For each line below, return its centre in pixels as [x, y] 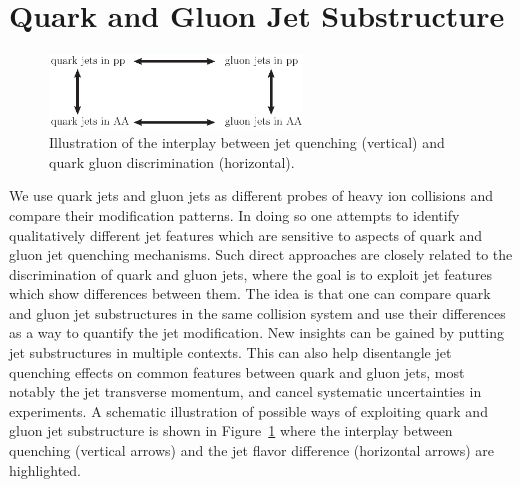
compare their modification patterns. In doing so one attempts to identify [234, 214]
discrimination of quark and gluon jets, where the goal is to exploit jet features [251, 273]
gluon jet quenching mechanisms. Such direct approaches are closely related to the [261, 254]
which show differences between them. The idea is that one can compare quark [250, 293]
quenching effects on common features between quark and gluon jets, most [237, 371]
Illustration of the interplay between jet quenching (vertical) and [247, 142]
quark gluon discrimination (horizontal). [172, 161]
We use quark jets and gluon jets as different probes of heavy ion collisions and [251, 195]
